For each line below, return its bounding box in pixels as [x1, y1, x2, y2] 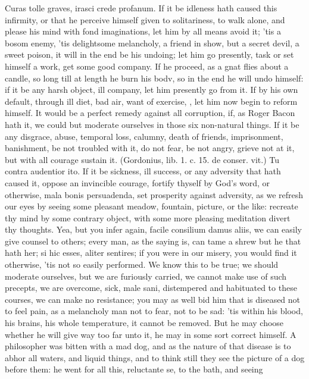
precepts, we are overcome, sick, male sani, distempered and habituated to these [5, 281, 297, 294]
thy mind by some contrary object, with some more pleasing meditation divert [5, 211, 291, 224]
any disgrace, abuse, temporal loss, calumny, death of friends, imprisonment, [5, 130, 283, 142]
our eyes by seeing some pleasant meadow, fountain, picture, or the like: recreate [5, 200, 298, 212]
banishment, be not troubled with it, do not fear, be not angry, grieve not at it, [5, 142, 295, 154]
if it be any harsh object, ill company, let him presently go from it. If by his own [5, 83, 298, 96]
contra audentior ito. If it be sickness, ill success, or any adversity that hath [5, 165, 281, 177]
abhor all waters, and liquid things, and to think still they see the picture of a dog [5, 351, 305, 364]
